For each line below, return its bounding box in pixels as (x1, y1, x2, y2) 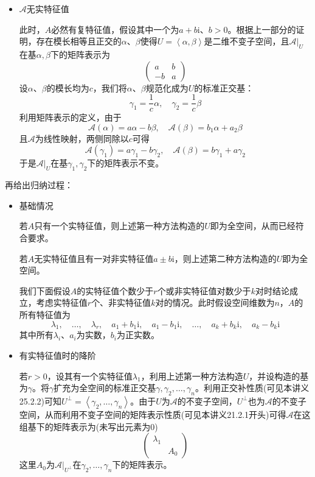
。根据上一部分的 (227, 23, 296, 35)
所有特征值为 (19, 308, 71, 320)
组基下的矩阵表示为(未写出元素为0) (19, 420, 158, 433)
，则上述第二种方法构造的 (174, 252, 277, 264)
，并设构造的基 (249, 369, 309, 382)
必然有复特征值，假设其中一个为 (51, 23, 179, 35)
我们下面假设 (19, 284, 71, 297)
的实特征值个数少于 (77, 284, 154, 297)
